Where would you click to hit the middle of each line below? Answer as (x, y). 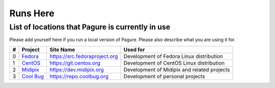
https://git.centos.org (75, 63)
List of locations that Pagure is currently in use (90, 27)
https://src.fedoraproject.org (84, 56)
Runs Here (32, 13)
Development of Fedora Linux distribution (173, 56)
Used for (134, 49)
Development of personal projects (164, 76)
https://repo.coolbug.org (79, 76)
